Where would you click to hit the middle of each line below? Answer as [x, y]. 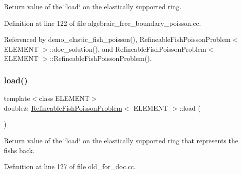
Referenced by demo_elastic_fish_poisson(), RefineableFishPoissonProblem [117, 39]
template [17, 98]
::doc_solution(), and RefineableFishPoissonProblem [128, 48]
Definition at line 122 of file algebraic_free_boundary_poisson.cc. [102, 23]
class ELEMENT [64, 98]
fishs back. [19, 150]
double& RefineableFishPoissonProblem [63, 107]
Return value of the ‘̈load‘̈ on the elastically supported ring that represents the [121, 140]
